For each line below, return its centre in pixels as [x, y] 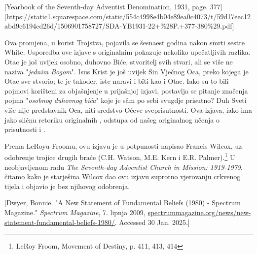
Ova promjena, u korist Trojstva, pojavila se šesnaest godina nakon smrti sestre [125, 42]
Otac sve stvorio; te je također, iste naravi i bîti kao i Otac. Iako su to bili [117, 81]
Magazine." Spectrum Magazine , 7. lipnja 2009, [75, 212]
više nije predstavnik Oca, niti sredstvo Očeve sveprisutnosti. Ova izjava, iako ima [128, 110]
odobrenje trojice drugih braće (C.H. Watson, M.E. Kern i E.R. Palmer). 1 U [120, 156]
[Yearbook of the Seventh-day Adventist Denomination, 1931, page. [106, 6]
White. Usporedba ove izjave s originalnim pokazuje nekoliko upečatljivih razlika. [128, 52]
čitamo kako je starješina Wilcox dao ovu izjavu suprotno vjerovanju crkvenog [123, 176]
